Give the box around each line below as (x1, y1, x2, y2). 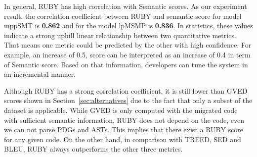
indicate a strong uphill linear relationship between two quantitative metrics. (4, 30, 236, 40)
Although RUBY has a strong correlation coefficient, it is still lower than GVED (4, 85, 248, 96)
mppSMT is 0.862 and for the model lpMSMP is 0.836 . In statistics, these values (4, 20, 253, 31)
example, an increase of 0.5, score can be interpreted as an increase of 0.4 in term (4, 49, 251, 59)
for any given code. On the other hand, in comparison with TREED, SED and (4, 134, 241, 144)
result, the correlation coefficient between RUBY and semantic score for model (4, 10, 242, 21)
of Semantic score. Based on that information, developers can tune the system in (4, 59, 248, 69)
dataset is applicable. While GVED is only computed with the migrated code (4, 105, 238, 115)
